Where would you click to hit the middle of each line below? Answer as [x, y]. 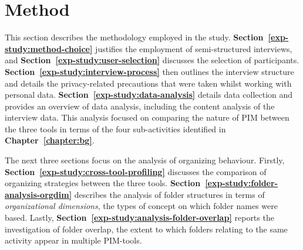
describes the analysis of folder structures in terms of [169, 194]
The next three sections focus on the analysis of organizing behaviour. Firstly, [145, 160]
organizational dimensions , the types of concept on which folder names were [141, 206]
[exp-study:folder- [241, 183]
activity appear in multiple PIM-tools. [73, 240]
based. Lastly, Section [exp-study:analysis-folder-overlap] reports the [139, 218]
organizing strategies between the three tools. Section [103, 183]
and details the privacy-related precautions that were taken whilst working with [148, 83]
